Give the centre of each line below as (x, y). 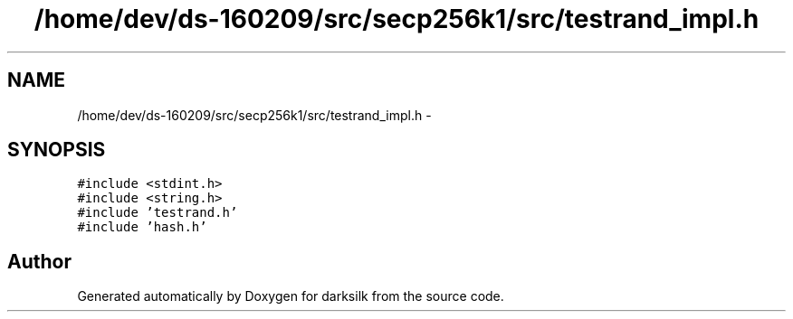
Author (39, 261)
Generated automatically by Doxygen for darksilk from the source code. (291, 296)
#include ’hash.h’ (142, 227)
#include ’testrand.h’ (158, 213)
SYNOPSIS (57, 150)
